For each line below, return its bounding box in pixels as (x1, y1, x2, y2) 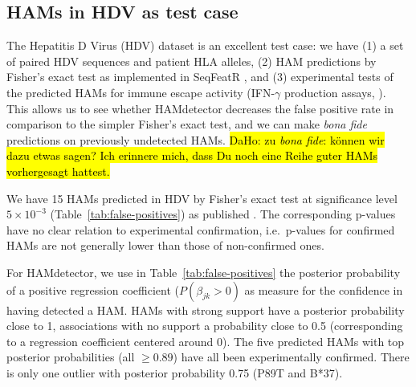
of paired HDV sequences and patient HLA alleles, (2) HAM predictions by (6, 52, 377, 69)
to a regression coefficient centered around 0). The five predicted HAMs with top (6, 332, 405, 349)
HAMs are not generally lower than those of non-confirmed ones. (6, 237, 324, 254)
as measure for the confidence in (244, 281, 403, 298)
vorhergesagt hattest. (6, 162, 110, 179)
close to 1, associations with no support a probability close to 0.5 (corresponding (6, 317, 403, 334)
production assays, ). (284, 84, 386, 100)
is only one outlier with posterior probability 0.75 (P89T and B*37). (6, 364, 343, 381)
